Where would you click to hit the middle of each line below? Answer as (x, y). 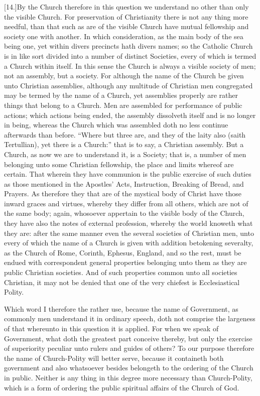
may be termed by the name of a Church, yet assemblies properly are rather (121, 95)
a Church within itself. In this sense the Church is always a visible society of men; (130, 65)
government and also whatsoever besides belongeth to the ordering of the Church (129, 368)
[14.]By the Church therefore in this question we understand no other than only (126, 7)
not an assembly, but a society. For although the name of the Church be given (124, 76)
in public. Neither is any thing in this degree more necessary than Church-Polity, (128, 377)
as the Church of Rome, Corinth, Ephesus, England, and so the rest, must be (123, 252)
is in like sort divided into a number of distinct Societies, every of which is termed (130, 55)
